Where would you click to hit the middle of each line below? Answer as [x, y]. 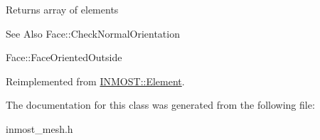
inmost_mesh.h [39, 128]
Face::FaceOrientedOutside [64, 57]
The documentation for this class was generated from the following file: [160, 105]
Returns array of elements [62, 9]
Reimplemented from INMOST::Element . [95, 81]
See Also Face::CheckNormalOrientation [93, 33]
